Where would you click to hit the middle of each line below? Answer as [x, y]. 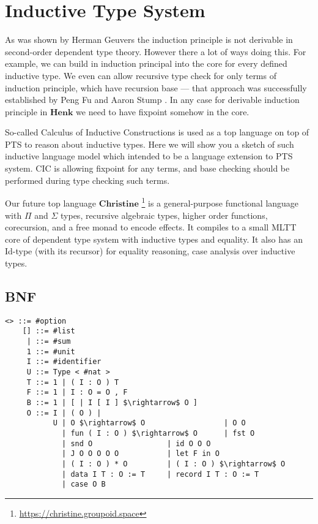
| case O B [84, 484]
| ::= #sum [49, 341]
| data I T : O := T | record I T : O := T [161, 474]
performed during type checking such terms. [87, 180]
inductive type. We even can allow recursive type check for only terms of [141, 75]
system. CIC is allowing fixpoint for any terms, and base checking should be [147, 168]
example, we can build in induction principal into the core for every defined [146, 63]
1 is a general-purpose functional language [220, 202]
